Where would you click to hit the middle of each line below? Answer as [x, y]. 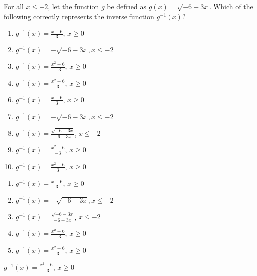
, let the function [74, 6]
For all [14, 6]
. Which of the [231, 6]
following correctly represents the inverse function [79, 16]
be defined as [127, 6]
